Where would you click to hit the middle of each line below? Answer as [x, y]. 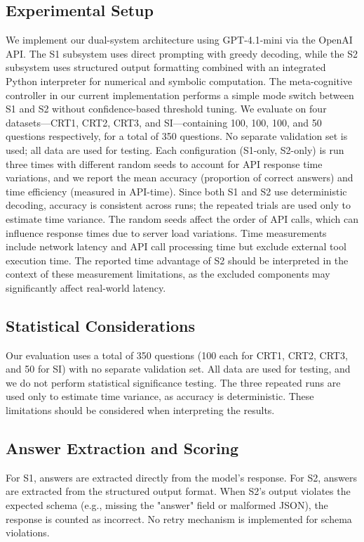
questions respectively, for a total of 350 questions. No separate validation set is [177, 136]
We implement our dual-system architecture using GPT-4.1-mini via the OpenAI [179, 40]
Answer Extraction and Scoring [122, 448]
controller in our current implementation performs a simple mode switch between [180, 95]
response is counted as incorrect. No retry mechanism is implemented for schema [179, 518]
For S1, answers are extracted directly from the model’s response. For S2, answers [181, 477]
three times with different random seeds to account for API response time [164, 163]
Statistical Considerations [100, 325]
